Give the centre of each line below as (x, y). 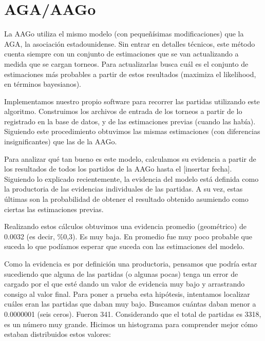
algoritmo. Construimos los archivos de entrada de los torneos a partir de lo (123, 111)
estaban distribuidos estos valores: (58, 334)
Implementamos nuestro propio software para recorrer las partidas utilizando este (132, 101)
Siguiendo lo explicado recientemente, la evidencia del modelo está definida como (131, 178)
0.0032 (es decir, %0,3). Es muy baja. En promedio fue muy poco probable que (128, 236)
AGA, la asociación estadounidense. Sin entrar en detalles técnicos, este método (130, 43)
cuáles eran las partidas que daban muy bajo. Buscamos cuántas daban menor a (130, 304)
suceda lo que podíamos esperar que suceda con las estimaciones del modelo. (125, 246)
